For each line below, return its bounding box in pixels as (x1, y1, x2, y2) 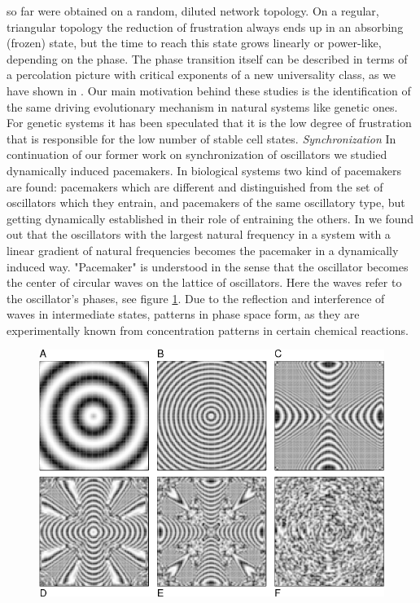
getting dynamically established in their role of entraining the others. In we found (7, 209, 414, 227)
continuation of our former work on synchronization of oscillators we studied (7, 146, 387, 163)
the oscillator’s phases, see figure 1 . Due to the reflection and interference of (7, 289, 385, 306)
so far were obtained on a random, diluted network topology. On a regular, (7, 2, 379, 19)
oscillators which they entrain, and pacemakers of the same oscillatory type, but (7, 194, 405, 211)
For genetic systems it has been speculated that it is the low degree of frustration (7, 114, 412, 131)
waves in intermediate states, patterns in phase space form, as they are (7, 306, 360, 323)
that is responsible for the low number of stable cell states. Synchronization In (7, 130, 396, 147)
